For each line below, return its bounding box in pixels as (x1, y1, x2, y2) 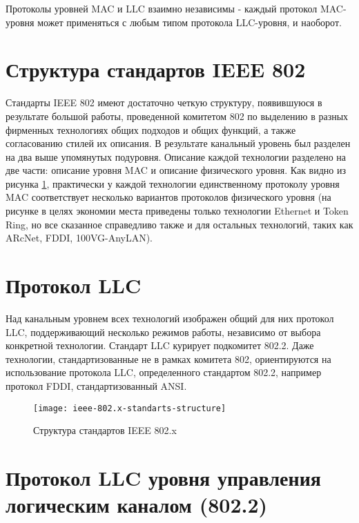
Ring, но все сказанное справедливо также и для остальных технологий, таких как (6, 217, 353, 231)
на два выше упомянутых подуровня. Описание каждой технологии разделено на (6, 149, 347, 164)
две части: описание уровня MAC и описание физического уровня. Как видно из (6, 163, 346, 177)
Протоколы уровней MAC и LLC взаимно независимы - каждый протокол (6, 1, 318, 15)
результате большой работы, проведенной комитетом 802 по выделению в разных (6, 108, 349, 123)
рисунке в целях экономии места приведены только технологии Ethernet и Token (6, 204, 349, 218)
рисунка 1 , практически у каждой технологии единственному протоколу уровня (6, 176, 340, 190)
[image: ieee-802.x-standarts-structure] (33, 403, 226, 413)
